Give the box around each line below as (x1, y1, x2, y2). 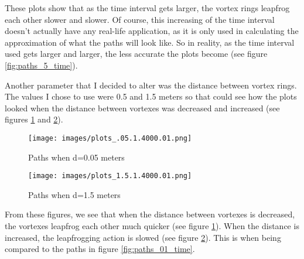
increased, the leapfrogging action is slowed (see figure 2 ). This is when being (5, 231, 281, 243)
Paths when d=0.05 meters (28, 151, 125, 163)
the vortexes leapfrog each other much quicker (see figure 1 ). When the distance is (5, 220, 299, 232)
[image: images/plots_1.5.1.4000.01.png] (28, 172, 192, 180)
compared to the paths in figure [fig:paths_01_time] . (5, 243, 195, 255)
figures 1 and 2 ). (5, 113, 63, 125)
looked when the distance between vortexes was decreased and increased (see (5, 101, 280, 114)
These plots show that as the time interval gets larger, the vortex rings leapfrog (5, 2, 290, 13)
